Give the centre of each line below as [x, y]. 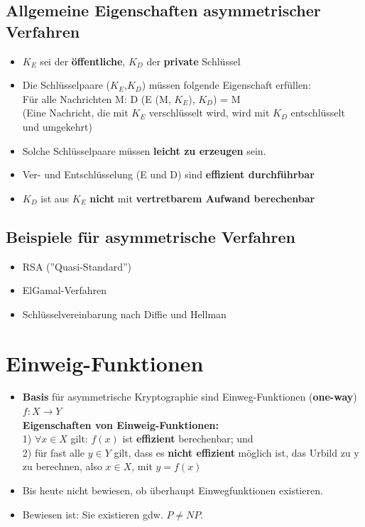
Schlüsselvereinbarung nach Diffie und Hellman [124, 314]
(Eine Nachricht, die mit [75, 113]
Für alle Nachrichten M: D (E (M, [97, 98]
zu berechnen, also [62, 466]
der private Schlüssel [194, 61]
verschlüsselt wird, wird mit [209, 113]
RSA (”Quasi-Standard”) [77, 266]
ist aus [55, 198]
